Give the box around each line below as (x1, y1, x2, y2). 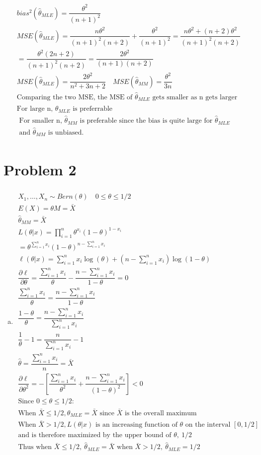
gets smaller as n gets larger (152, 93, 238, 101)
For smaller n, (19, 117, 62, 125)
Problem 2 (3, 159, 77, 180)
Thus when (18, 444, 52, 451)
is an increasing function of (95, 421, 177, 429)
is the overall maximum (124, 409, 197, 417)
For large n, (16, 105, 53, 113)
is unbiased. (48, 129, 84, 136)
